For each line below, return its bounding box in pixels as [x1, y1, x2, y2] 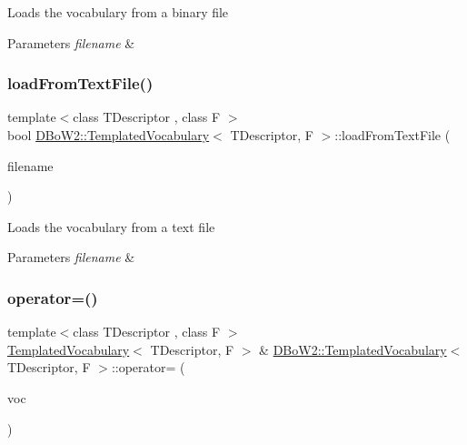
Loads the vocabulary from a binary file [7, 3, 229, 21]
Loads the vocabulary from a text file [7, 217, 215, 236]
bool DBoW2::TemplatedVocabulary [7, 126, 210, 144]
